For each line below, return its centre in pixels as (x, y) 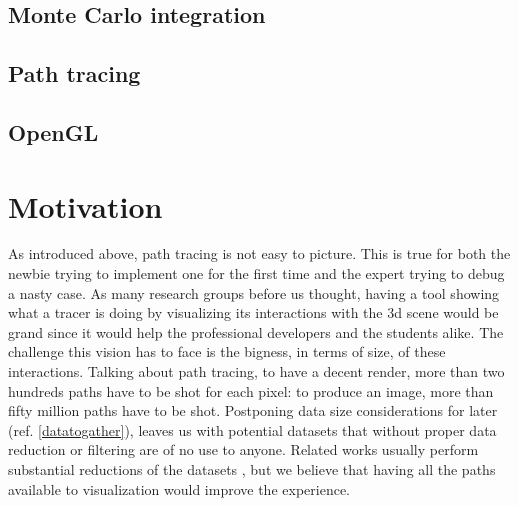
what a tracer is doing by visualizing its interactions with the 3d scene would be (253, 312)
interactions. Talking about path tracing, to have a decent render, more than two (256, 371)
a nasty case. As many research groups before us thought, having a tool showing (254, 292)
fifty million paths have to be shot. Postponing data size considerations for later (253, 410)
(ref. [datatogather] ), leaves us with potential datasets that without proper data (252, 429)
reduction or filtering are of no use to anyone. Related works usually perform (243, 449)
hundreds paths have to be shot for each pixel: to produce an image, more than (251, 390)
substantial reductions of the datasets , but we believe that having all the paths (252, 469)
